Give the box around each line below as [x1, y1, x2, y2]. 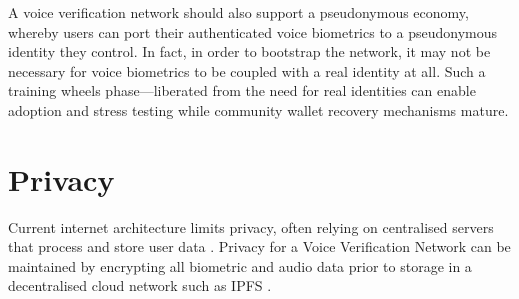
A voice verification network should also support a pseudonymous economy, [8, 2, 469, 22]
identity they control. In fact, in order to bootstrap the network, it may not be [8, 41, 491, 62]
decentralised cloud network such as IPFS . [8, 275, 272, 296]
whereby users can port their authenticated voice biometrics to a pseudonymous [8, 21, 498, 42]
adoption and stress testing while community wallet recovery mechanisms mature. [8, 99, 509, 120]
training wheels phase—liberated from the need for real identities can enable [8, 80, 476, 101]
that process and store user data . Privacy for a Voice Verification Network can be [8, 236, 511, 257]
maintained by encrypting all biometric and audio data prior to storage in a [8, 255, 472, 276]
